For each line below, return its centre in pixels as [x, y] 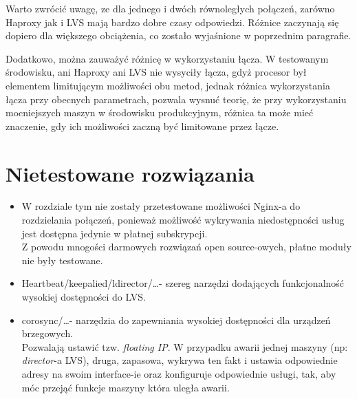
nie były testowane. [62, 260]
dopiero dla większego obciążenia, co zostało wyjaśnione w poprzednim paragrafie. [178, 35]
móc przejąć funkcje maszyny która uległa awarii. [126, 387]
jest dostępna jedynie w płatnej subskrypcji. [115, 233]
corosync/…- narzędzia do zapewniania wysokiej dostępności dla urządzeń [176, 320]
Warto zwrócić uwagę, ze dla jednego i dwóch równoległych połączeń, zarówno [170, 8]
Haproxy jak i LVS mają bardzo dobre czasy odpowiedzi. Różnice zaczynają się [172, 22]
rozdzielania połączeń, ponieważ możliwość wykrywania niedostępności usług [183, 220]
